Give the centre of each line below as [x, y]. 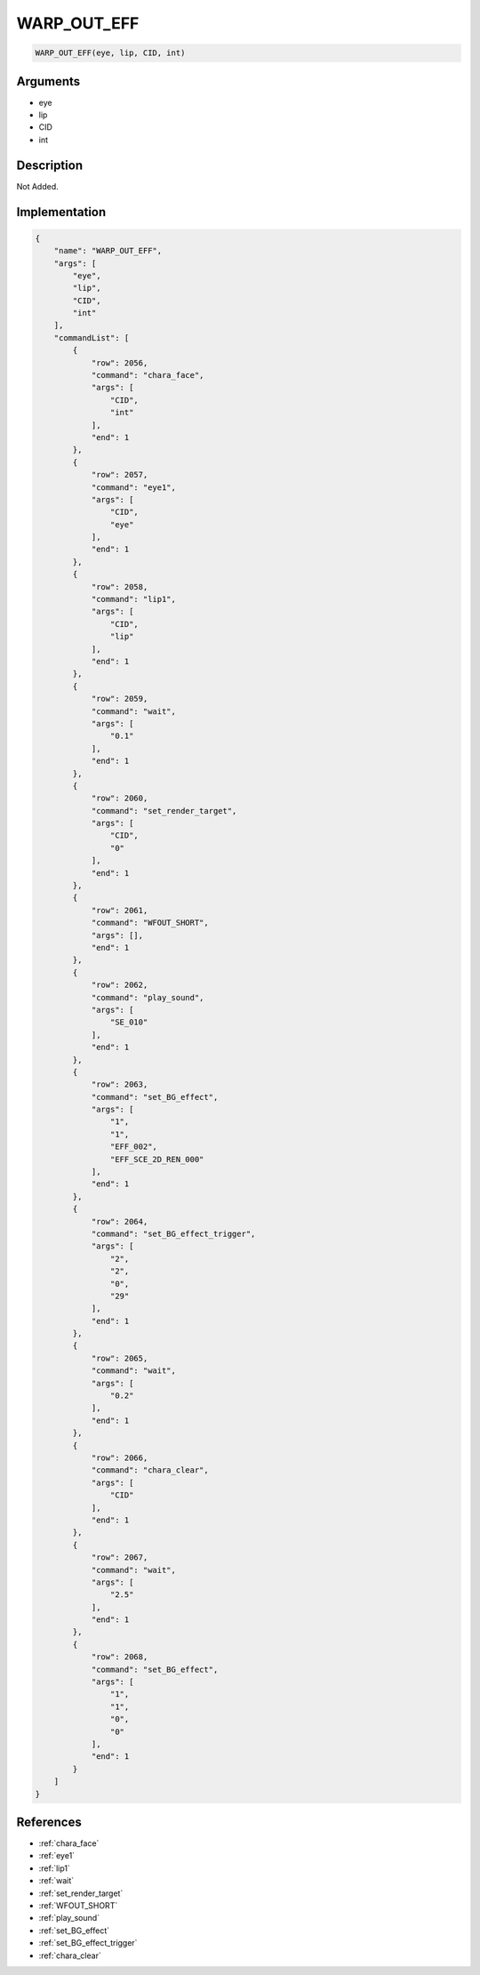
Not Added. [38, 186]
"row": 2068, [120, 1657]
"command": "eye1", [134, 487]
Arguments [48, 81]
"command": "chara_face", [148, 375]
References [49, 1822]
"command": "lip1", [134, 599]
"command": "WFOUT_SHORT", [150, 923]
